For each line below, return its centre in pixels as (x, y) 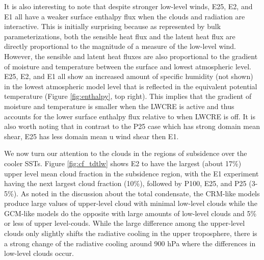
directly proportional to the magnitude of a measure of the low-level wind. (120, 46)
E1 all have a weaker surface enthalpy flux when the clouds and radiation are (125, 16)
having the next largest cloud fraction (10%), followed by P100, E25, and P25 (125, 183)
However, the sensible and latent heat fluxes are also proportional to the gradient (131, 56)
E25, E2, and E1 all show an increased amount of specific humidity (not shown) (129, 76)
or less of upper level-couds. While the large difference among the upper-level (125, 223)
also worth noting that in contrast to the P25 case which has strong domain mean (132, 126)
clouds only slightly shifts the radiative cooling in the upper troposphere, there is (131, 233)
